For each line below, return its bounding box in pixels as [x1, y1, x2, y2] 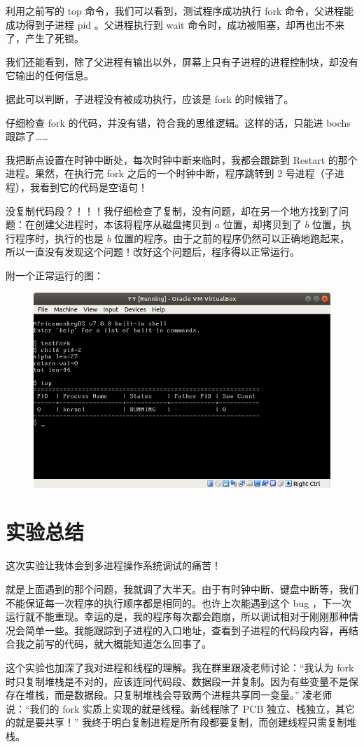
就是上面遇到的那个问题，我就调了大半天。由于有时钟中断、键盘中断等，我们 [6, 581, 358, 596]
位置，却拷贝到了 [223, 217, 302, 232]
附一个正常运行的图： [6, 267, 104, 282]
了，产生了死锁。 [6, 31, 84, 46]
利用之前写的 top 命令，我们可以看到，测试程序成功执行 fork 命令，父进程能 [6, 4, 354, 18]
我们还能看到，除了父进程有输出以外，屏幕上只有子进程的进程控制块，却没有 [6, 54, 358, 69]
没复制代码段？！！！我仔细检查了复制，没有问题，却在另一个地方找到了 [6, 203, 339, 218]
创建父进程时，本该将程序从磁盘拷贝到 [34, 217, 211, 232]
